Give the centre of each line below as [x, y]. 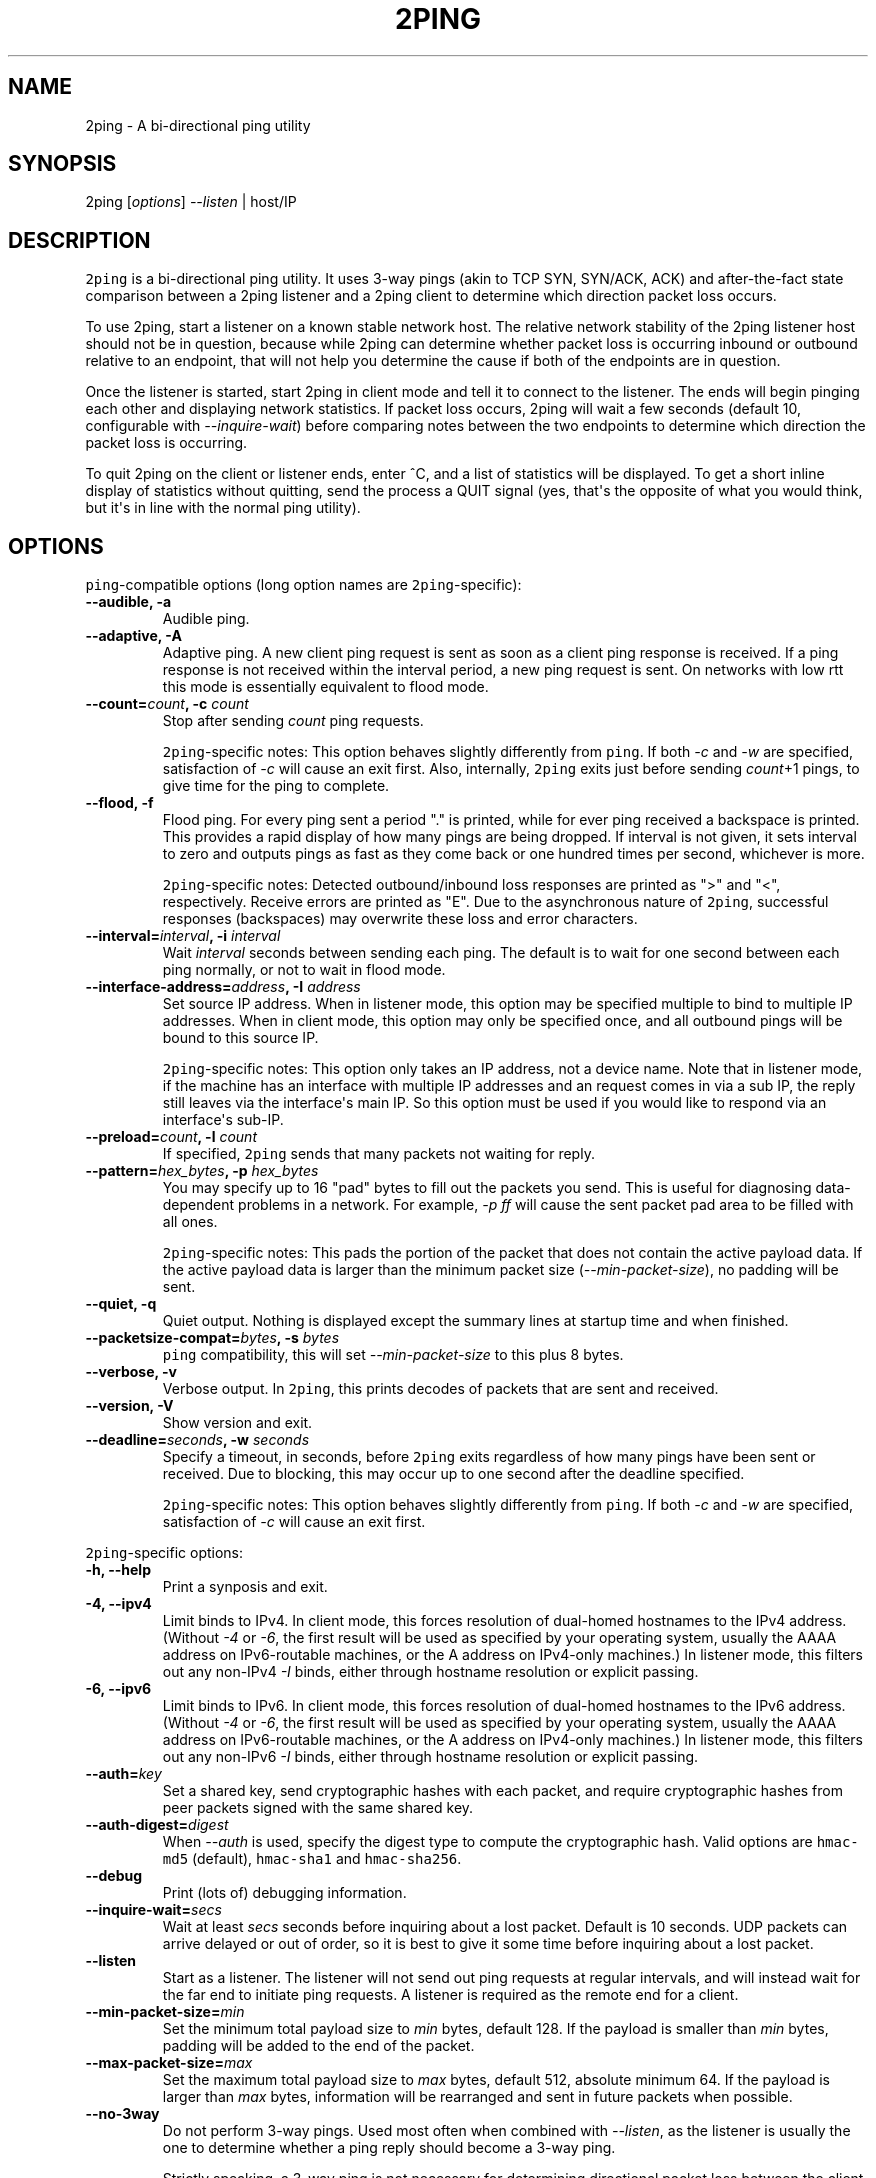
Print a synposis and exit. [245, 1587]
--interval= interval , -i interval [183, 936]
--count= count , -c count [167, 704]
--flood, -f [119, 803]
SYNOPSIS [62, 164]
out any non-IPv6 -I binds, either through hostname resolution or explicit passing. [430, 1757]
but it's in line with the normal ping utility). [223, 508]
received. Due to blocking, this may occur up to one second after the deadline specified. [453, 1474]
